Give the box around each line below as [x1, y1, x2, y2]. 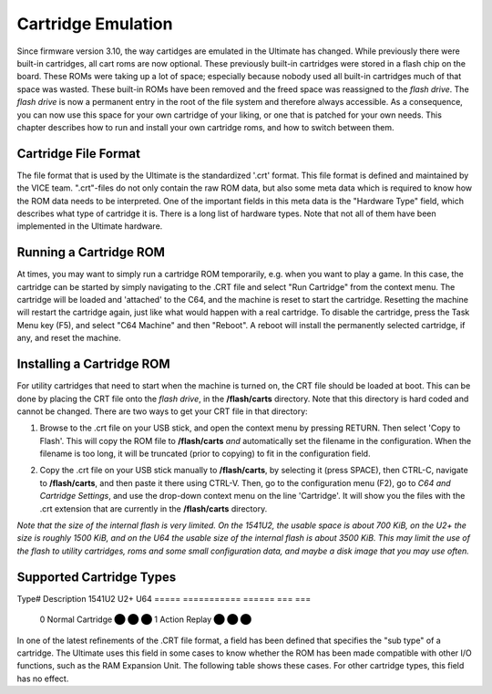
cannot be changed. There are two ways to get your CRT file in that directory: [16, 406, 309, 417]
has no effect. [16, 673, 69, 684]
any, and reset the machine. [16, 333, 122, 344]
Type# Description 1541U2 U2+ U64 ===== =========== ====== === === [16, 593, 312, 604]
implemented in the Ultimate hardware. [16, 221, 163, 232]
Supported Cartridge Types [16, 569, 177, 585]
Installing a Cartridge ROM [16, 357, 170, 372]
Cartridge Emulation [16, 14, 173, 34]
